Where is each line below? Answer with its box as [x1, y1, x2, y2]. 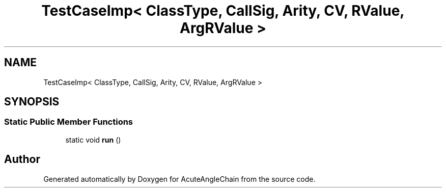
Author [4, 153, 40, 166]
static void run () [65, 135, 121, 144]
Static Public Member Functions [4, 117, 133, 127]
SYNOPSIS [4, 95, 60, 108]
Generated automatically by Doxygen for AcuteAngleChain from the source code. [43, 174, 316, 183]
